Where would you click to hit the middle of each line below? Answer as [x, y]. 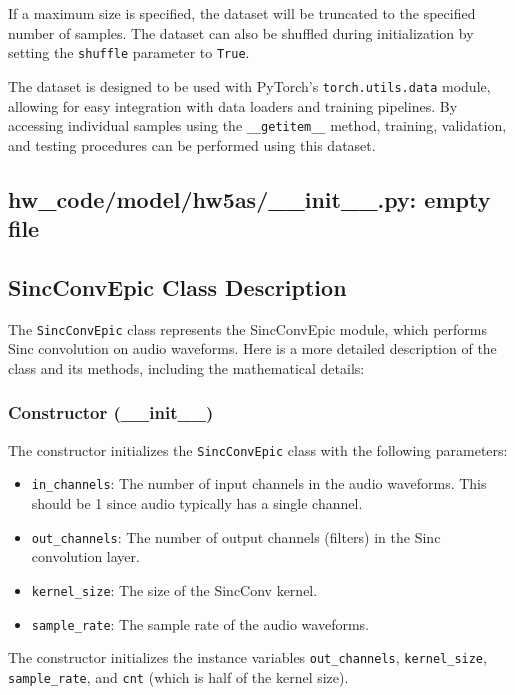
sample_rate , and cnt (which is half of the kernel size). [178, 676]
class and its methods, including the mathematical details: [186, 367]
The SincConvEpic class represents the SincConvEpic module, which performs [248, 328]
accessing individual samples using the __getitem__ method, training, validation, [257, 125]
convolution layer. [85, 556]
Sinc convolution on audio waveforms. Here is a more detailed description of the [252, 348]
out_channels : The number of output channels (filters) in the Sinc [236, 536]
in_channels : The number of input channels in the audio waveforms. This [259, 483]
